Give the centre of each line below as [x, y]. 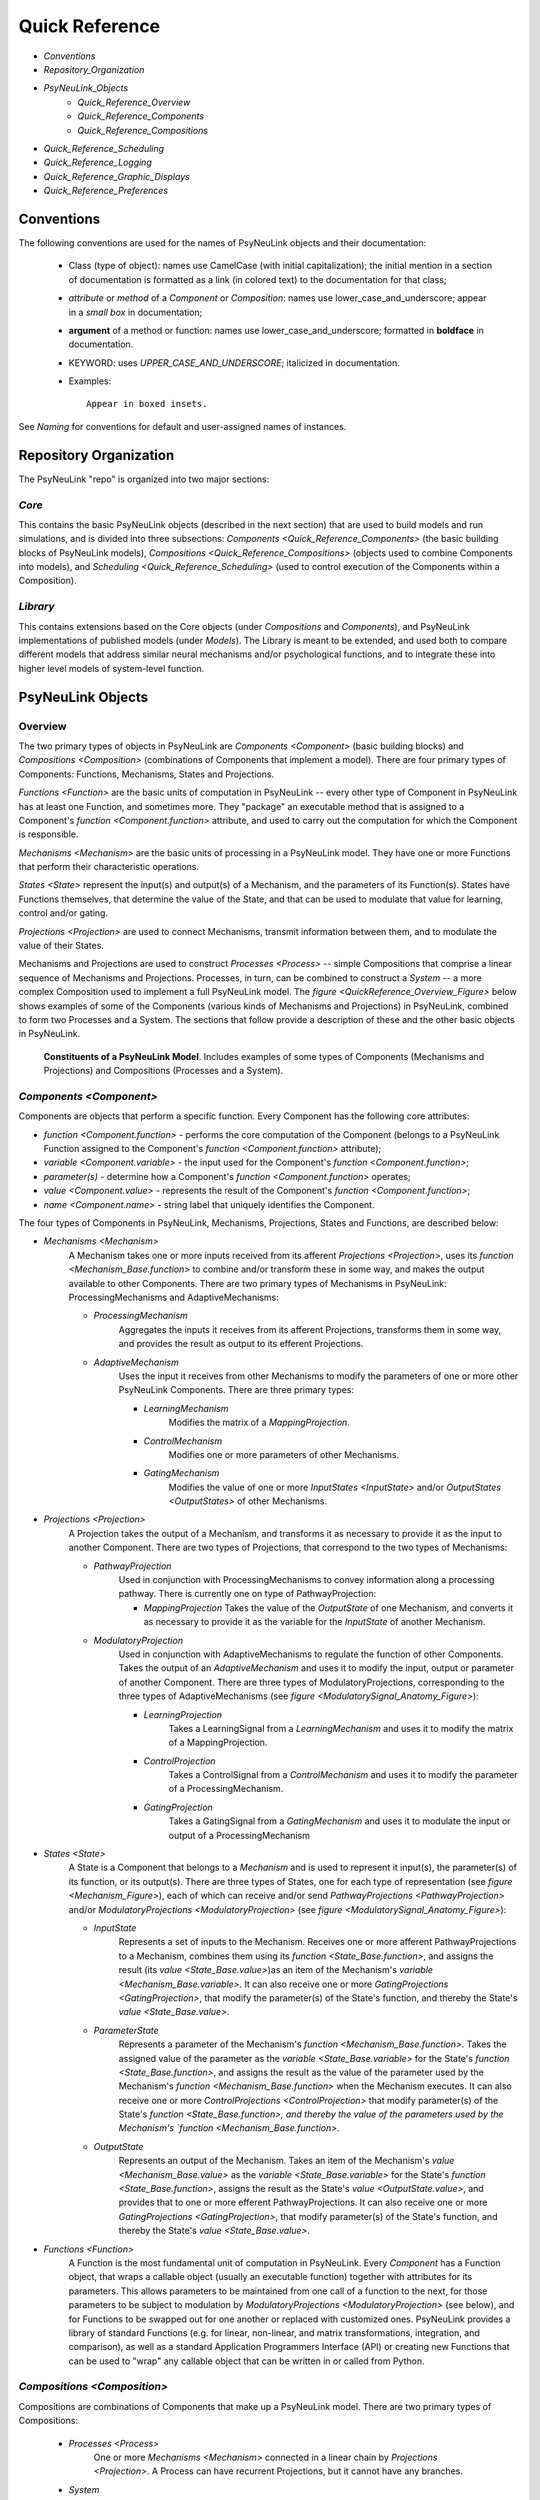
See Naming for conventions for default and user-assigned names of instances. [182, 426]
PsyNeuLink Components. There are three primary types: [236, 1390]
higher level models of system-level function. [111, 668]
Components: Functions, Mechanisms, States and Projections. [146, 774]
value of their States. [61, 946]
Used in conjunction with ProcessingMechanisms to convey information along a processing [306, 1580]
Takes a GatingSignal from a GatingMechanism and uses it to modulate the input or [339, 1821]
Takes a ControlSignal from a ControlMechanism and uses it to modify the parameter [343, 1775]
